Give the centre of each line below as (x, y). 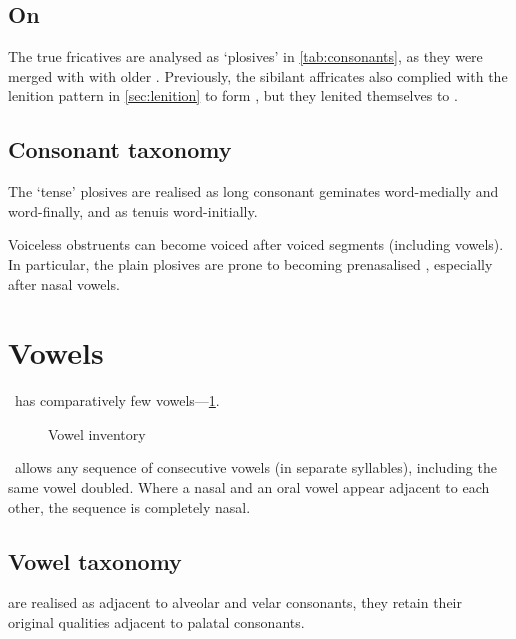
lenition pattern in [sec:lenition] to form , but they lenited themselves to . (233, 95)
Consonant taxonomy (120, 149)
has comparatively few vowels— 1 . (117, 400)
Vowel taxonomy (95, 560)
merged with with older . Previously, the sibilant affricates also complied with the (258, 75)
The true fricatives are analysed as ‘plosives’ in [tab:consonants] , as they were (245, 56)
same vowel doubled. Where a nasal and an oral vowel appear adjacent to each (249, 487)
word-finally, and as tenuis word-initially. (133, 210)
